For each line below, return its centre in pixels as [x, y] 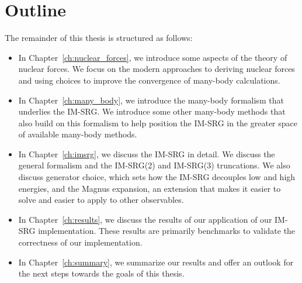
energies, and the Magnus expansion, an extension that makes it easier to [150, 188]
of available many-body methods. [78, 134]
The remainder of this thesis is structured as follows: [99, 38]
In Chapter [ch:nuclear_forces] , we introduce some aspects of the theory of [153, 57]
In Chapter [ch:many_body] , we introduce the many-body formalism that [151, 100]
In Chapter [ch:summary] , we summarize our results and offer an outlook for [156, 262]
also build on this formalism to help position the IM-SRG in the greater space [158, 122]
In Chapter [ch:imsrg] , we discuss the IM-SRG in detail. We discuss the [147, 153]
